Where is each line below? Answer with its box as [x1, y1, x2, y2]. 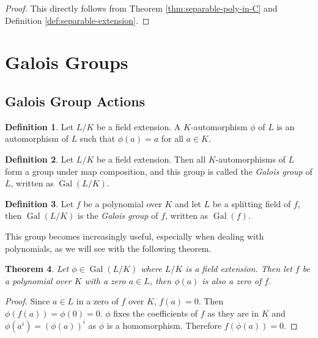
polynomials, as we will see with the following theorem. [5, 241, 212, 254]
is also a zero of [202, 274, 262, 287]
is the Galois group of [78, 209, 158, 222]
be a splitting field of [212, 197, 291, 210]
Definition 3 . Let [5, 197, 74, 210]
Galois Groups [5, 50, 128, 75]
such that [79, 132, 116, 145]
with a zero [84, 274, 126, 287]
